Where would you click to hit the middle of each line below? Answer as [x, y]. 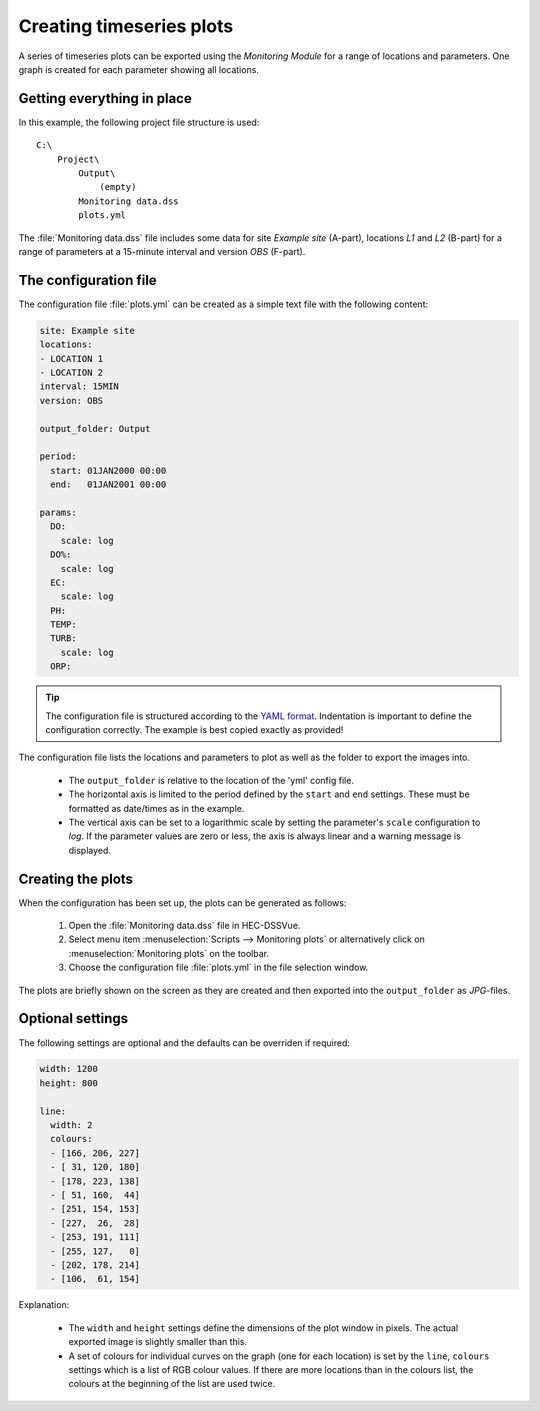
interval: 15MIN [79, 386]
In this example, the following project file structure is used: [139, 122]
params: [58, 512]
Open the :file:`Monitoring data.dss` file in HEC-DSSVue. [184, 926]
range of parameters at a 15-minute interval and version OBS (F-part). [162, 251]
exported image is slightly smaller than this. [158, 1342]
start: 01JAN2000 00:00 [108, 470]
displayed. [90, 850]
